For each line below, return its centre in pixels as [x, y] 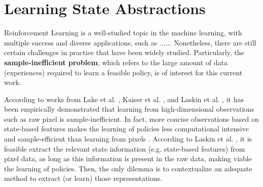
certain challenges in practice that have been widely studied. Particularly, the [124, 52]
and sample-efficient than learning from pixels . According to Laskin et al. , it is [128, 139]
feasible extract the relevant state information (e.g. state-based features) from [125, 148]
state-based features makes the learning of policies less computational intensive [126, 129]
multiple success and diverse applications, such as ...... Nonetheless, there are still [130, 42]
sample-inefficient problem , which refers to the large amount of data [116, 62]
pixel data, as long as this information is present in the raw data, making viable [128, 158]
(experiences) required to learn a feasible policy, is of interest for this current [123, 72]
